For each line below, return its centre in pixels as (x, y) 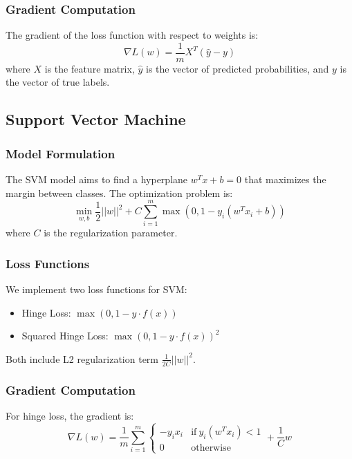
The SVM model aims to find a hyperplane (97, 179)
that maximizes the (285, 179)
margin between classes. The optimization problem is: (119, 193)
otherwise (211, 448)
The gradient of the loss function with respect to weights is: (132, 35)
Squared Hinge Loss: (65, 336)
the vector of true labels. (58, 82)
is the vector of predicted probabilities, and (237, 68)
